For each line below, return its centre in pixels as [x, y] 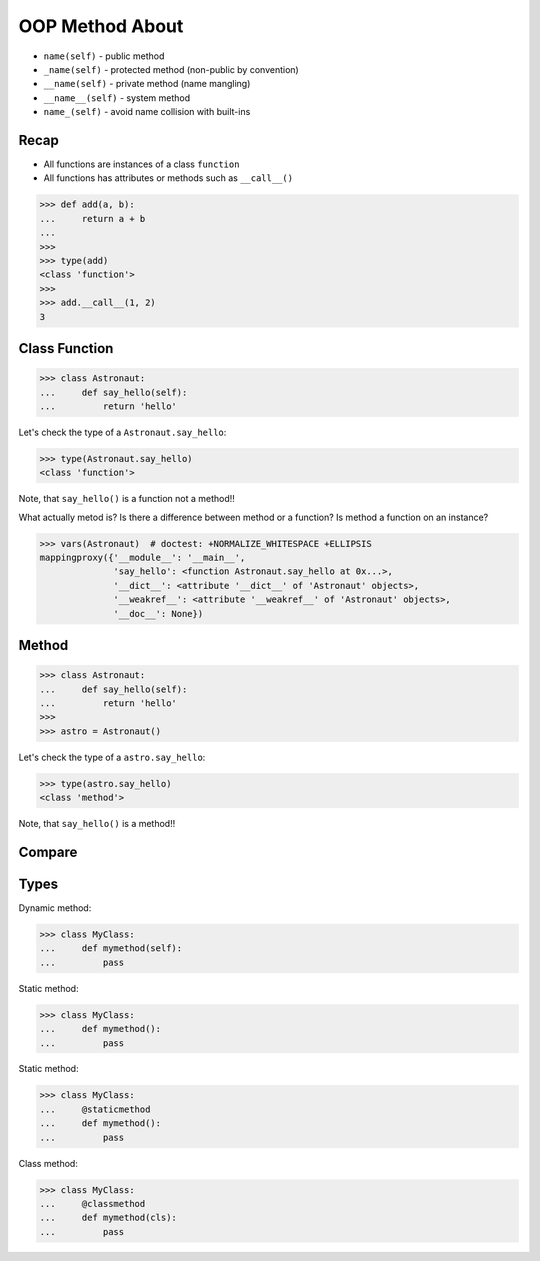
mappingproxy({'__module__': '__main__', [142, 557]
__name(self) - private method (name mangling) [147, 84]
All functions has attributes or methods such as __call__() [168, 178]
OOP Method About [101, 26]
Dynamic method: [55, 907]
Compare [48, 851]
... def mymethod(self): [111, 948]
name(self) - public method [104, 56]
